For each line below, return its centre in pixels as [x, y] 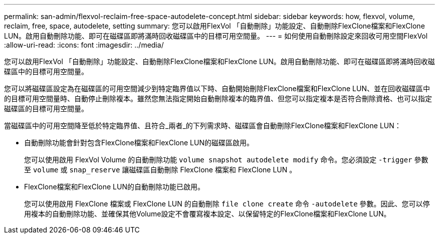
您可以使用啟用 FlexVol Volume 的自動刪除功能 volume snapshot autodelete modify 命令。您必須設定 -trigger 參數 [226, 160]
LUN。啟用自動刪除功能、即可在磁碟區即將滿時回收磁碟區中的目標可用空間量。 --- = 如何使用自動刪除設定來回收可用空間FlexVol [216, 36]
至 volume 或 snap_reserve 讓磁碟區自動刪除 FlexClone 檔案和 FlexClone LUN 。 [160, 170]
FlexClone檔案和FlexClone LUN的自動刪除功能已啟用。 [115, 187]
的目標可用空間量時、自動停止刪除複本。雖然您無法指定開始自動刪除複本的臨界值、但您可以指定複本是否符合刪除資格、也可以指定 [218, 98]
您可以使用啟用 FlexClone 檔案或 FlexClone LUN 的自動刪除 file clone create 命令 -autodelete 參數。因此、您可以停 [227, 204]
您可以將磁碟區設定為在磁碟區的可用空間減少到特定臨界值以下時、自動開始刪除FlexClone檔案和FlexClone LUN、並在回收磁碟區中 [217, 88]
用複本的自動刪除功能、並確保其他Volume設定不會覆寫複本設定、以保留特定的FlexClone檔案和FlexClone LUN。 [207, 214]
